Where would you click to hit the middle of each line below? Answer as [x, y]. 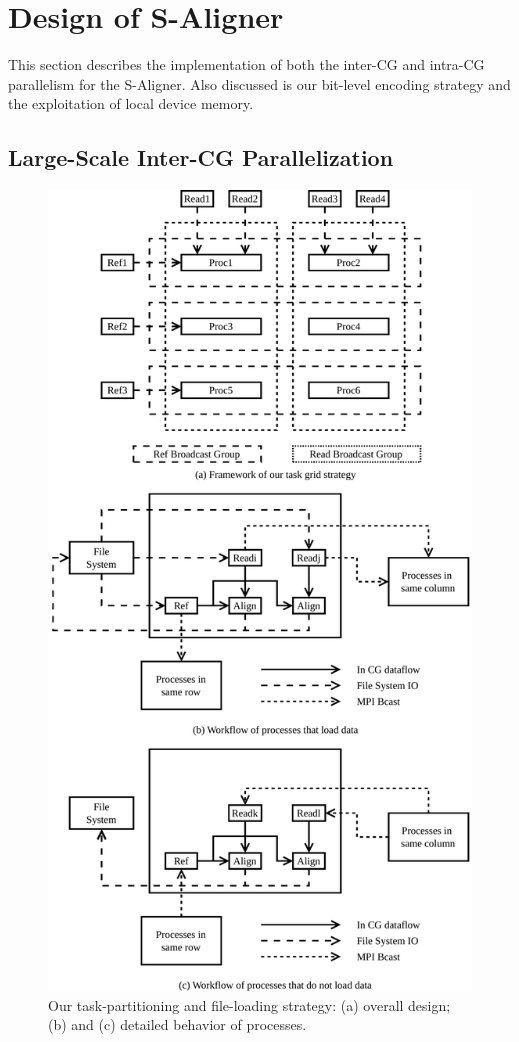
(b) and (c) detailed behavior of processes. [177, 1024]
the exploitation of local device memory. [131, 103]
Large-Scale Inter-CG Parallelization [201, 157]
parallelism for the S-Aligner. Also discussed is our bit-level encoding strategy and [259, 83]
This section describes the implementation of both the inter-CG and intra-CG [246, 64]
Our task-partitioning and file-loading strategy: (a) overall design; [249, 1004]
